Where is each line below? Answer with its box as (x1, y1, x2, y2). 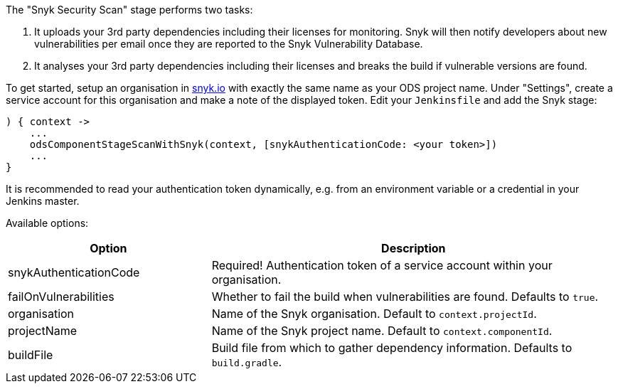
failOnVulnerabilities (8, 289, 114, 304)
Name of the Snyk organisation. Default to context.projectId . (211, 307, 537, 321)
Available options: (6, 217, 89, 229)
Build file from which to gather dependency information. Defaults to (211, 341, 572, 355)
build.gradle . (211, 355, 282, 369)
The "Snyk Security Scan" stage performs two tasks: (6, 4, 253, 16)
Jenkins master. (6, 195, 80, 207)
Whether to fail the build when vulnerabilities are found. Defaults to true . (211, 289, 599, 304)
